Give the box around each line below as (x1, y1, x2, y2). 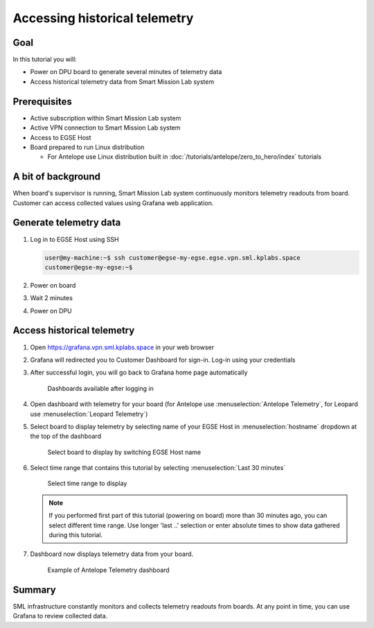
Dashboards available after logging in (47, 384, 154, 392)
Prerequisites (12, 96, 72, 107)
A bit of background (12, 171, 100, 183)
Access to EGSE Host (30, 133, 91, 141)
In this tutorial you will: (12, 55, 78, 64)
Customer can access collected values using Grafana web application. (12, 198, 214, 207)
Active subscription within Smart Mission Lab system (30, 114, 181, 122)
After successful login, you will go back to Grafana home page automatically (30, 368, 248, 377)
